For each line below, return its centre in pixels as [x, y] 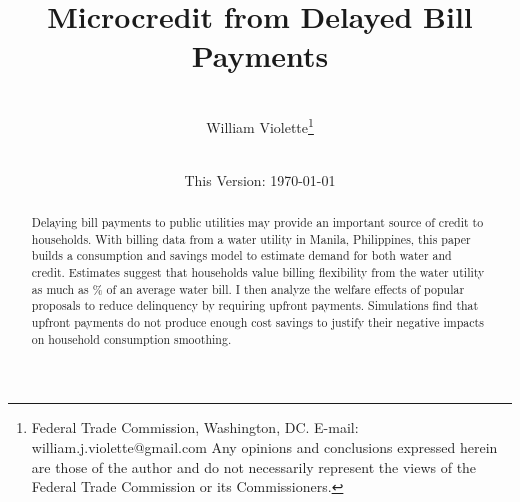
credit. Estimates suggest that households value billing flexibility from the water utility [258, 272]
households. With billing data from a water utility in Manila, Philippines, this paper [251, 238]
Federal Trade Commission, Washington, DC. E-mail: [195, 427]
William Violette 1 [260, 125]
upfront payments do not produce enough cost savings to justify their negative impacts [257, 322]
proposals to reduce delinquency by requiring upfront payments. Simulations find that [255, 305]
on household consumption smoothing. [131, 338]
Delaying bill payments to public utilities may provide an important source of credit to [257, 222]
